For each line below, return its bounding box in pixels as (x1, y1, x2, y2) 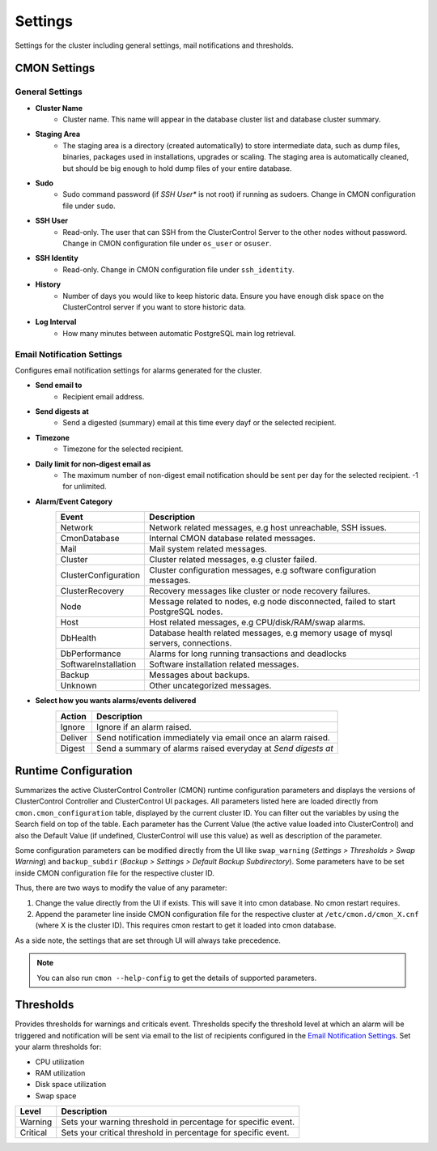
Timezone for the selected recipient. (62, 444, 184, 454)
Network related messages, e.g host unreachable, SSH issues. (149, 522, 388, 534)
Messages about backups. (149, 669, 250, 680)
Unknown (60, 680, 97, 692)
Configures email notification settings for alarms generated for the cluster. (15, 365, 262, 375)
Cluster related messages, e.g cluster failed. (149, 554, 317, 565)
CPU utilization (35, 1057, 85, 1067)
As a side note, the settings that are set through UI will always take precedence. (15, 936, 281, 945)
